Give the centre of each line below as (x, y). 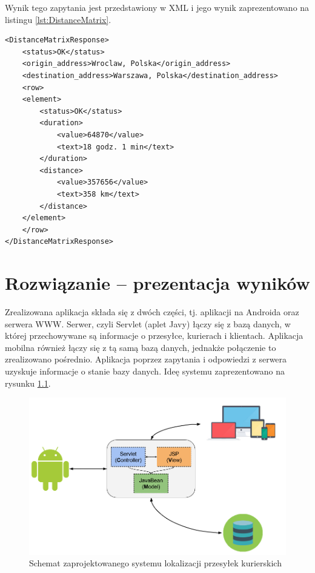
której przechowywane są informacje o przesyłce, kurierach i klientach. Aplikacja (154, 336)
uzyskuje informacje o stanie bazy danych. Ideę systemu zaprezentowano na (145, 371)
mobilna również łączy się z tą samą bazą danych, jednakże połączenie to (141, 347)
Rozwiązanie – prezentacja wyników (157, 283)
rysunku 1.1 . (28, 383)
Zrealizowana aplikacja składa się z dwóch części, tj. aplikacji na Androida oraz (152, 312)
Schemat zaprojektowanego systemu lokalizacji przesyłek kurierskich (155, 563)
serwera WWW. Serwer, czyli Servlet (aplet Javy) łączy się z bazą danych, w (148, 323)
